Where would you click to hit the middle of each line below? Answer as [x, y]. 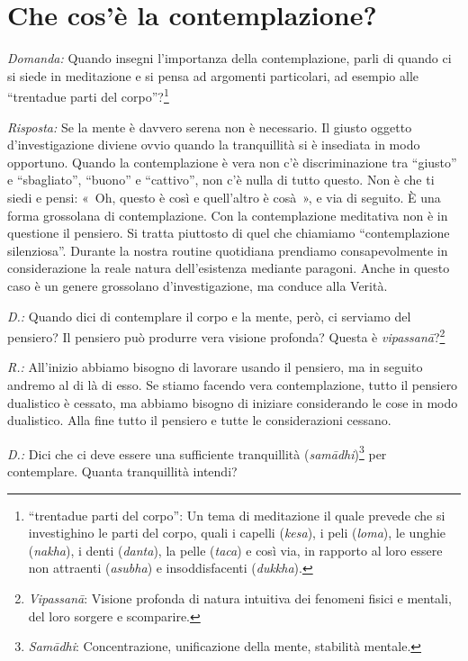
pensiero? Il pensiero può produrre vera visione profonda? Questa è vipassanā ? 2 [226, 335]
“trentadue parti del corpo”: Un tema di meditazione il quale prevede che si [237, 515]
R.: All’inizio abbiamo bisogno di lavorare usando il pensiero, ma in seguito [215, 367]
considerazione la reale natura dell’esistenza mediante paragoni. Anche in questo [229, 268]
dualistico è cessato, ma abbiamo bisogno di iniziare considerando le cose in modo [233, 402]
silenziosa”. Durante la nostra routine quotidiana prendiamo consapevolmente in [228, 250]
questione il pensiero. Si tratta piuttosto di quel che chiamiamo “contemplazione [229, 233]
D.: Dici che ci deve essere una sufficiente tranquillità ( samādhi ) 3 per [197, 452]
